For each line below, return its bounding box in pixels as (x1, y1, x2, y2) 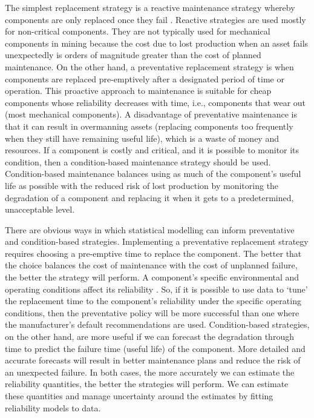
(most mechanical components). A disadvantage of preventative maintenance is (5, 108, 297, 121)
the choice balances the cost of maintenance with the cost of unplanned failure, (5, 259, 298, 271)
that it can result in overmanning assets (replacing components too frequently (5, 119, 293, 132)
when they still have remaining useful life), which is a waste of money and (5, 131, 279, 144)
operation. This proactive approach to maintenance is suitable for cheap (5, 84, 272, 97)
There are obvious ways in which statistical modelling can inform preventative (5, 223, 295, 236)
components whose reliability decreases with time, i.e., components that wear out (5, 96, 306, 108)
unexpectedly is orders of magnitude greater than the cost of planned (5, 48, 261, 61)
